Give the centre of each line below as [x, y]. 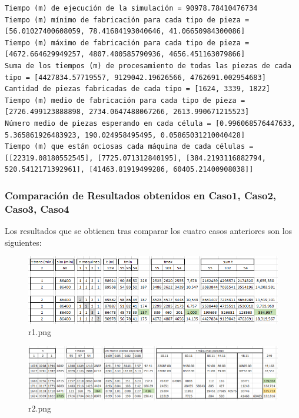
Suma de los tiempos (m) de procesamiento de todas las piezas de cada [148, 66]
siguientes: [23, 242]
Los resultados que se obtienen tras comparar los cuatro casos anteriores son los [149, 231]
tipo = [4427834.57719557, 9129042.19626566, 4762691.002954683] [135, 77]
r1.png [40, 332]
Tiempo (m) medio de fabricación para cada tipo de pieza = [125, 100]
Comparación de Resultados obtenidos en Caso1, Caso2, [141, 195]
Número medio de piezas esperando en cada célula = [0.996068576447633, [150, 123]
